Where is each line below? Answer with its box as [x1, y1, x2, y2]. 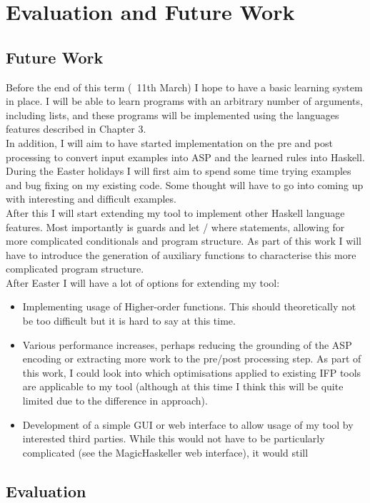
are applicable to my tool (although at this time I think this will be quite [22, 379, 344, 394]
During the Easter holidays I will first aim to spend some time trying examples [6, 163, 351, 178]
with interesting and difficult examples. [6, 191, 176, 206]
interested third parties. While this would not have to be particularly [22, 431, 325, 446]
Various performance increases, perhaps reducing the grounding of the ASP [22, 337, 352, 352]
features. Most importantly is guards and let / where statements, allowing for [6, 219, 345, 234]
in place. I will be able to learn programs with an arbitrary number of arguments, [6, 93, 363, 108]
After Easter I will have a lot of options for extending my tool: [6, 275, 280, 290]
